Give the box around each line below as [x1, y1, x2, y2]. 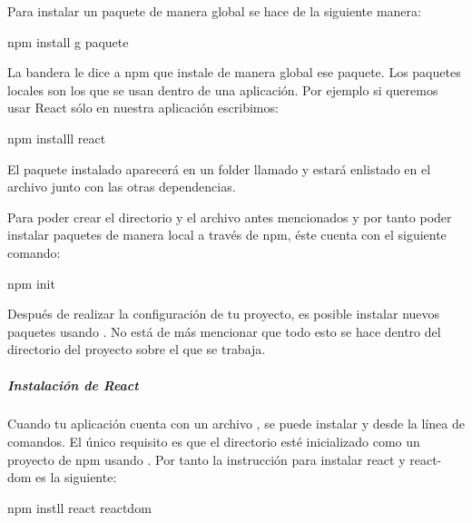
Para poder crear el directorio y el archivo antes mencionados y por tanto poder [7, 207, 452, 226]
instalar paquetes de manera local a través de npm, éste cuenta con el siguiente [7, 225, 447, 244]
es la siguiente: [35, 468, 117, 487]
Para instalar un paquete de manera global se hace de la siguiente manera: [7, 2, 421, 20]
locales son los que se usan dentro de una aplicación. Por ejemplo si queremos [7, 80, 438, 99]
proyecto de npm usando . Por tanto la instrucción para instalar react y [7, 449, 406, 469]
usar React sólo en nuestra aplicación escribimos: [7, 98, 279, 117]
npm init [7, 273, 55, 292]
